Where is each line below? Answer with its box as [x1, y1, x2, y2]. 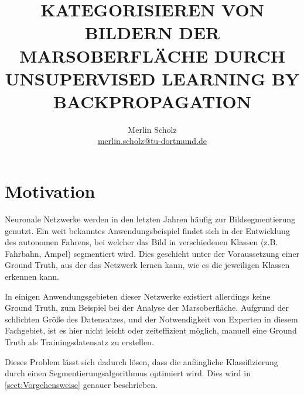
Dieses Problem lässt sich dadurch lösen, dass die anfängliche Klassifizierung [5, 355, 278, 367]
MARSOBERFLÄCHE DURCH [19, 43, 286, 67]
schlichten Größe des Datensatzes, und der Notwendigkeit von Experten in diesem [5, 312, 298, 325]
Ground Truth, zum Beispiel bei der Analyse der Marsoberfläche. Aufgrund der [5, 301, 289, 314]
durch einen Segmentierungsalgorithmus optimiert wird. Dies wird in [5, 367, 251, 379]
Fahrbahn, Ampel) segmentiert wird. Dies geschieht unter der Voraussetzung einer [5, 247, 300, 259]
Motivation [5, 179, 95, 203]
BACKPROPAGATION [53, 89, 252, 113]
